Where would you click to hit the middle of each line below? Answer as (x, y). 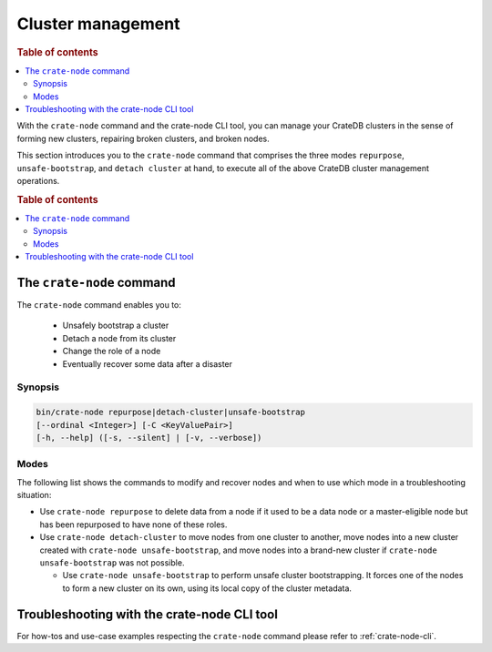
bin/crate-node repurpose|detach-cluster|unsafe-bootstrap (170, 413)
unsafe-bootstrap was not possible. (112, 563)
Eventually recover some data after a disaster (147, 363)
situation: (34, 495)
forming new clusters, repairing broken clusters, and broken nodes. (143, 138)
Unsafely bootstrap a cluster (116, 326)
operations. (38, 180)
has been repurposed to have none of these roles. (133, 525)
